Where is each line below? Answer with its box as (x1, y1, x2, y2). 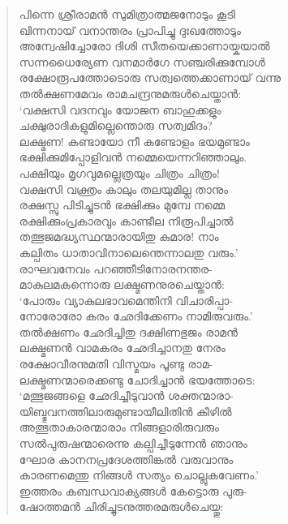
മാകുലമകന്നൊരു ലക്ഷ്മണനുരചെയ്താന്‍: (19, 276, 225, 293)
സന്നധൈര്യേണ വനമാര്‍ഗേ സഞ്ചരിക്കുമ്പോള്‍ (19, 53, 265, 70)
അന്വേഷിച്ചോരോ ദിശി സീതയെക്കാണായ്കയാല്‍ (19, 37, 270, 54)
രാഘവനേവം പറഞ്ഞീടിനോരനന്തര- (19, 260, 213, 277)
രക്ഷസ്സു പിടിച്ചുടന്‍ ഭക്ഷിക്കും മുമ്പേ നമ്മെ (19, 196, 226, 213)
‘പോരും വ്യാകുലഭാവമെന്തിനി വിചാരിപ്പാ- (19, 291, 234, 308)
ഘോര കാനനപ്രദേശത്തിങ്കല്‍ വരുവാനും (19, 450, 234, 467)
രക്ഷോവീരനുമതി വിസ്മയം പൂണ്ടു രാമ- (19, 355, 213, 372)
